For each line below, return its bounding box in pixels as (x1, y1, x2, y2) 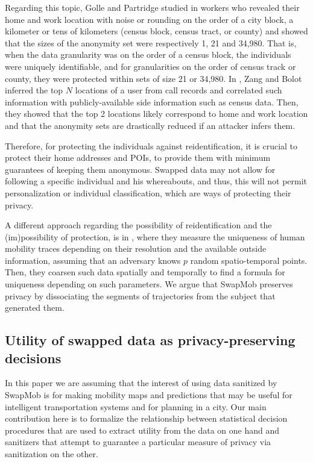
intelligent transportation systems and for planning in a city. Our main (5, 400, 267, 413)
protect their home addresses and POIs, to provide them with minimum (5, 151, 271, 164)
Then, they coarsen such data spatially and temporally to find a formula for (5, 266, 285, 278)
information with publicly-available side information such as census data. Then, (5, 95, 299, 108)
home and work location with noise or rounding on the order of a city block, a (5, 13, 294, 25)
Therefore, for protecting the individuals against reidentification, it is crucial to (5, 139, 298, 152)
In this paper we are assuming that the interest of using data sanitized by (5, 376, 277, 389)
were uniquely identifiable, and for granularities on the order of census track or (5, 60, 296, 72)
